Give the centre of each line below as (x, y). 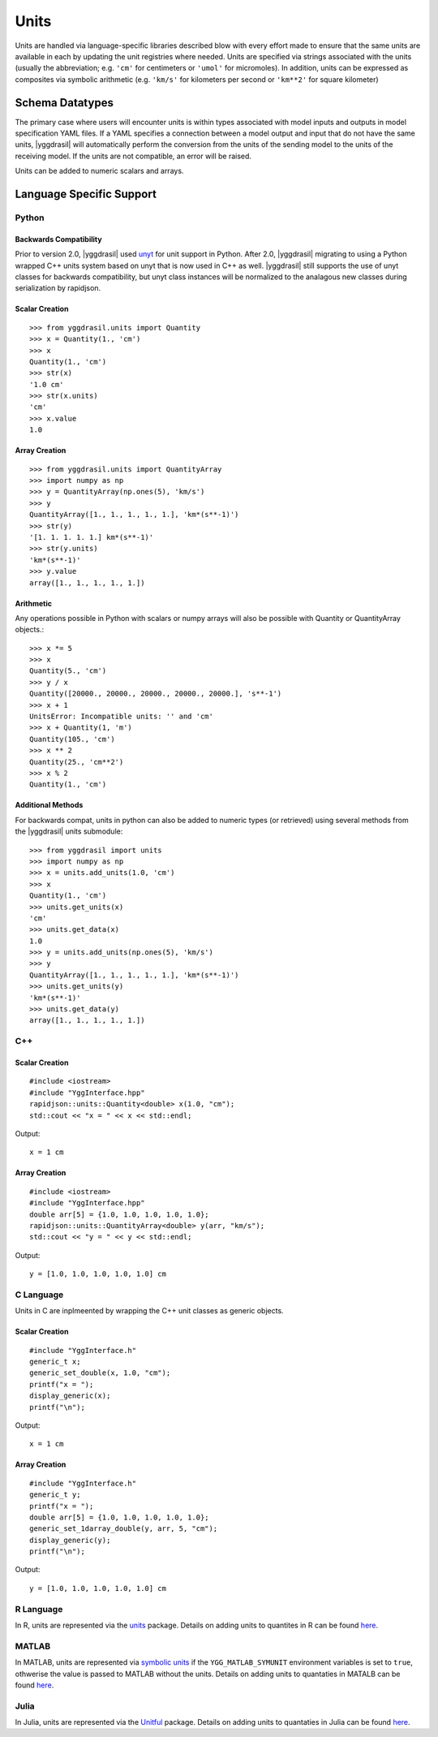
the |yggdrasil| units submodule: (69, 831)
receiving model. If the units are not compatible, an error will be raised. (133, 156)
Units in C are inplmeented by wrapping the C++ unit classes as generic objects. (149, 1311)
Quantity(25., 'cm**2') (77, 762)
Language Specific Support (86, 194)
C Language (39, 1295)
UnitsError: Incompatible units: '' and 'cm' (122, 717)
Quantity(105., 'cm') (72, 739)
